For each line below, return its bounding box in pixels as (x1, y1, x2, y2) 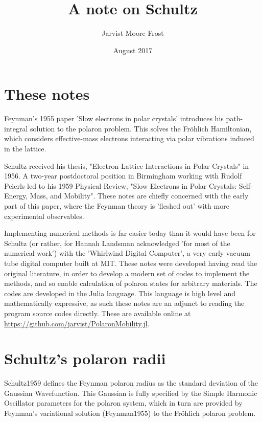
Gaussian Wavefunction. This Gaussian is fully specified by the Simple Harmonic (4, 387, 257, 398)
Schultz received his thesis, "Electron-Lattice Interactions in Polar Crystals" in (4, 160, 249, 171)
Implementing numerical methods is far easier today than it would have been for (4, 228, 256, 238)
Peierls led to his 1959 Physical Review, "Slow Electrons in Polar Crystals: (4, 180, 237, 191)
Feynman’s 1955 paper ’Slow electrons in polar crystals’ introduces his (4, 113, 224, 124)
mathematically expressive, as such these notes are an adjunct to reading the (4, 298, 245, 308)
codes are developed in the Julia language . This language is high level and (4, 287, 236, 298)
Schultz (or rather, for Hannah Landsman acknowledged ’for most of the (4, 237, 230, 248)
